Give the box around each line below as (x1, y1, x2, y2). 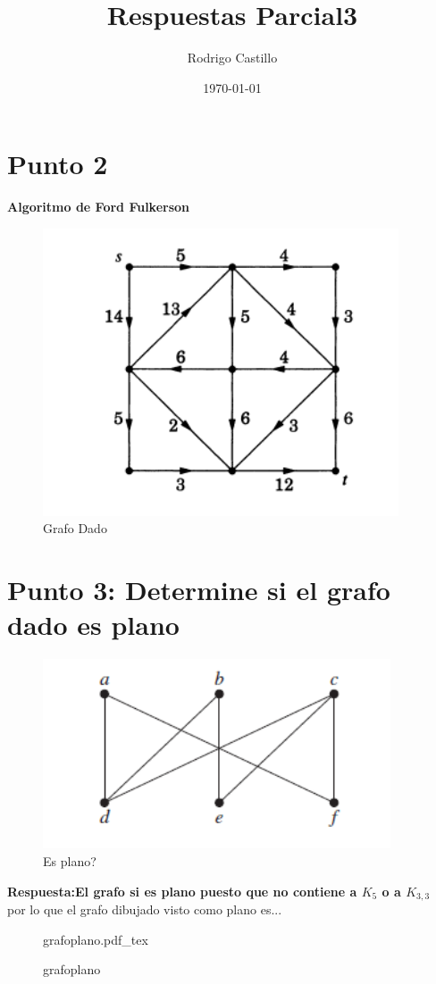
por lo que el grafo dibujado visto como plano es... (7, 899, 282, 918)
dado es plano (7, 606, 180, 643)
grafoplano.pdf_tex (43, 930, 148, 948)
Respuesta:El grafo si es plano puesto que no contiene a (7, 881, 357, 900)
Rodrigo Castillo (187, 48, 278, 67)
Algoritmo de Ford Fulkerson (7, 197, 190, 216)
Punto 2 (7, 146, 108, 182)
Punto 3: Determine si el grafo (7, 571, 390, 608)
